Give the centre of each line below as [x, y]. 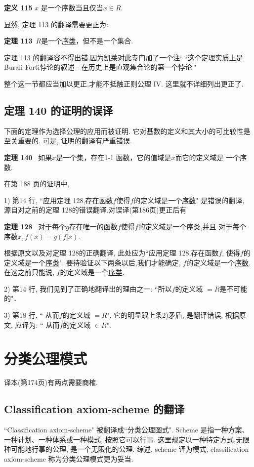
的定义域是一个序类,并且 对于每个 [192, 226]
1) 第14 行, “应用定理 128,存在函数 [59, 200]
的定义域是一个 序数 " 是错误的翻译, [189, 200]
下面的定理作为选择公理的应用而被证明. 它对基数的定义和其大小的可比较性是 [127, 131]
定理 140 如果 [28, 157]
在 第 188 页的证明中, [37, 184]
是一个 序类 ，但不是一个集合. [87, 41]
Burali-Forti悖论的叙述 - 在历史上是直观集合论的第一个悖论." [100, 67]
